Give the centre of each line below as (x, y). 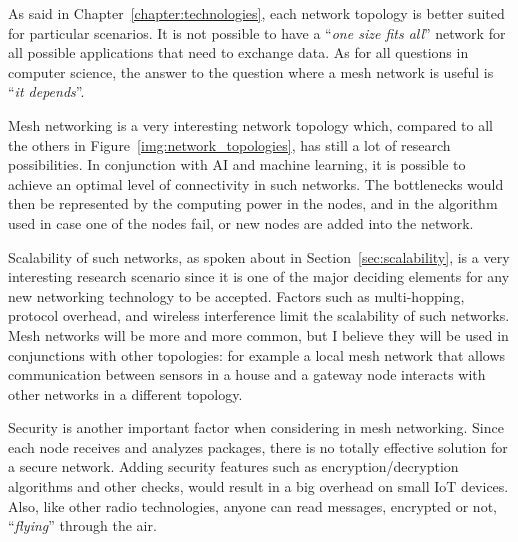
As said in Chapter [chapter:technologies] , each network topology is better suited (256, 13)
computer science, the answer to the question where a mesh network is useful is (251, 71)
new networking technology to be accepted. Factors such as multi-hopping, (236, 295)
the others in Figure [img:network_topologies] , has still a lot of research (229, 144)
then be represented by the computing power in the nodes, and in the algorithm (253, 203)
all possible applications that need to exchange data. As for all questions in (238, 52)
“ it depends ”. (46, 91)
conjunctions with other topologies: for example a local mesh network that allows (257, 354)
